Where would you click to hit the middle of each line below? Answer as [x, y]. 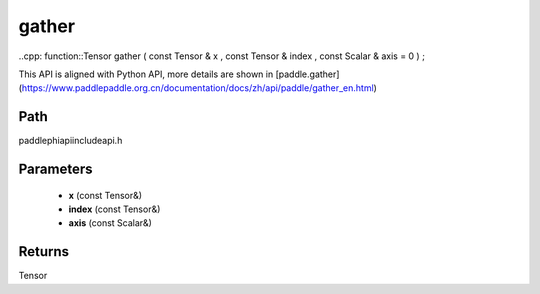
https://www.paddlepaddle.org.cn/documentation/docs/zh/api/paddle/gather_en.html [197, 88]
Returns [44, 251]
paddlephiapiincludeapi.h [70, 141]
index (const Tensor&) [114, 209]
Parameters [55, 169]
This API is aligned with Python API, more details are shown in [146, 74]
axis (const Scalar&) [110, 223]
